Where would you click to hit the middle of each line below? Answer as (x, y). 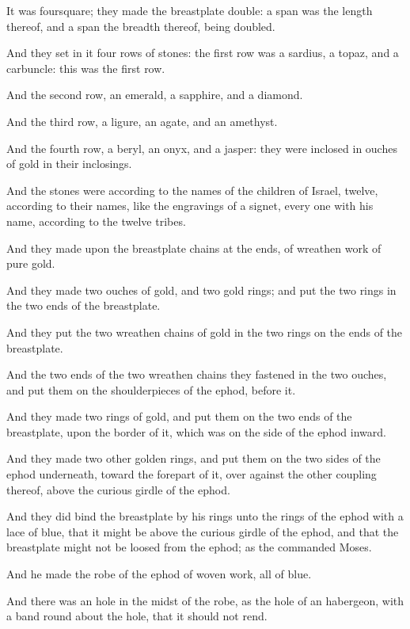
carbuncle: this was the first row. (86, 68)
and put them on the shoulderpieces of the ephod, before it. (151, 389)
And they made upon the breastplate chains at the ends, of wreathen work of (194, 248)
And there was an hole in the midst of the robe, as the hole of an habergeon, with (205, 600)
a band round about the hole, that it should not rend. (137, 616)
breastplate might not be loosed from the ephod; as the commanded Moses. (189, 547)
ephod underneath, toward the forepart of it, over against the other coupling (192, 474)
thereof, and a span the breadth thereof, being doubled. (141, 26)
